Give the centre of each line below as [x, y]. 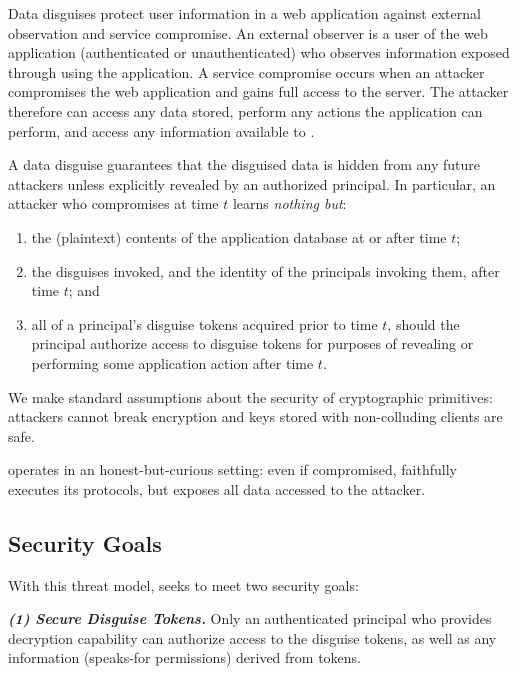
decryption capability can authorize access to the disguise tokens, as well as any [252, 637]
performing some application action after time [172, 362]
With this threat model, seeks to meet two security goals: [183, 584]
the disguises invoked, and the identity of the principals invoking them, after [265, 270]
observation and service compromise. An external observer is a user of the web [248, 32]
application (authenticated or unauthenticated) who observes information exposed [259, 52]
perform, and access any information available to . [161, 130]
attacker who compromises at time [113, 203]
